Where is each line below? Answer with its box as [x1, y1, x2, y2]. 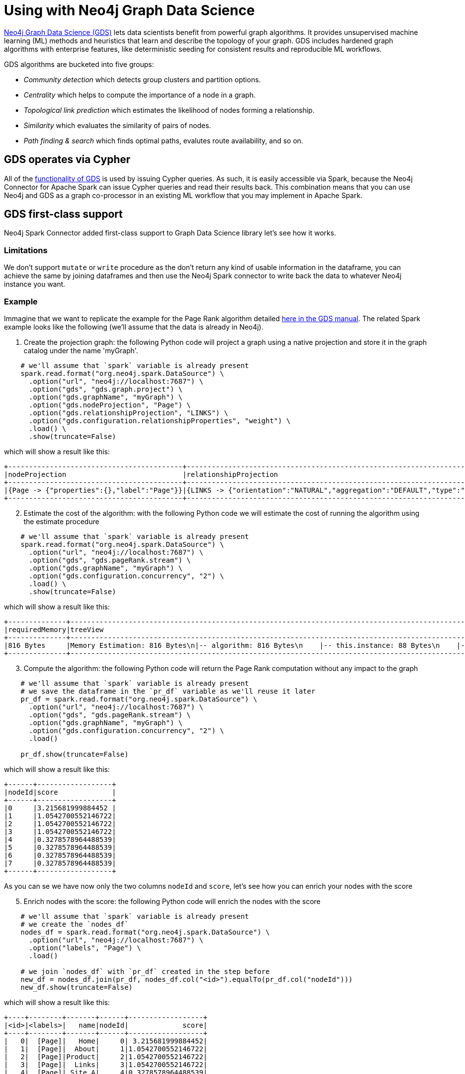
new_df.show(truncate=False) [20, 983, 133, 991]
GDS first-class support [4, 208, 123, 221]
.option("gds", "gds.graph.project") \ [29, 385, 183, 393]
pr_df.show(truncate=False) [20, 750, 129, 758]
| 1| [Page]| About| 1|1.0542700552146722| [4, 1044, 208, 1053]
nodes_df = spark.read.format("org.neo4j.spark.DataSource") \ [20, 928, 270, 936]
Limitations [4, 245, 48, 255]
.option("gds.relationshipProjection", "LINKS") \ [29, 408, 229, 417]
